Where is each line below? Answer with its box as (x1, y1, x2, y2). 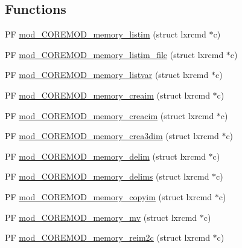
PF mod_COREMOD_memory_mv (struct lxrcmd (5, 210, 197, 223)
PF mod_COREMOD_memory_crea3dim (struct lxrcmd (5, 129, 219, 142)
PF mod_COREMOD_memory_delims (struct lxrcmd (5, 170, 209, 183)
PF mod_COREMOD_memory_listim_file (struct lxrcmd (5, 48, 224, 60)
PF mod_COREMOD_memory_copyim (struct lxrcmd (5, 190, 212, 203)
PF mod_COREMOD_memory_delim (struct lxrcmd (5, 149, 206, 162)
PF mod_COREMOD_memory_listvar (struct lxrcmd (5, 68, 209, 81)
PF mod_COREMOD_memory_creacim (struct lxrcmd (5, 109, 214, 122)
